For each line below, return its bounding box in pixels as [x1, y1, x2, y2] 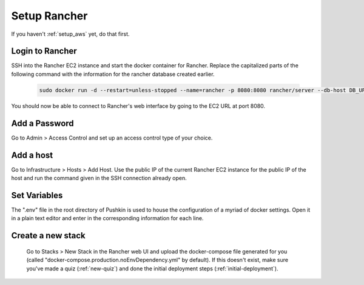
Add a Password [11, 118, 74, 129]
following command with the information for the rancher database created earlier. [11, 70, 215, 78]
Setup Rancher [11, 9, 88, 22]
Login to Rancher [11, 46, 77, 56]
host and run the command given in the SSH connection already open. [11, 175, 187, 182]
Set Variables [11, 190, 63, 200]
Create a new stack [11, 230, 86, 241]
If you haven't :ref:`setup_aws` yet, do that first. [11, 30, 130, 38]
